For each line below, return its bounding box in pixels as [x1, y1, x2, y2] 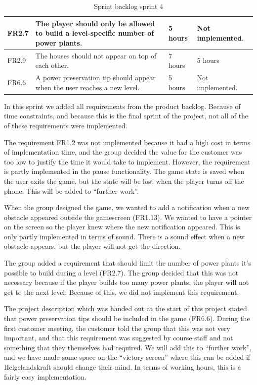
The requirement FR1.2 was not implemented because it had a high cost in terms [4, 137, 251, 147]
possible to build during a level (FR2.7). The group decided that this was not [4, 267, 239, 277]
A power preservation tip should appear [35, 72, 156, 83]
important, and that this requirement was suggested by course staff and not [4, 332, 233, 343]
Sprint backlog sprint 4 [93, 1, 164, 11]
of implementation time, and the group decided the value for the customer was [4, 147, 242, 157]
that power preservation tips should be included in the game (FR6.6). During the [4, 313, 250, 324]
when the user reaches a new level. [35, 82, 140, 92]
